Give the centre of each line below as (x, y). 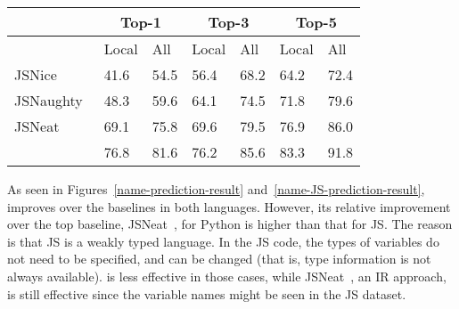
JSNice (36, 74)
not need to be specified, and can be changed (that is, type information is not (219, 259)
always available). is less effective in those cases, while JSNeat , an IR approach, (227, 276)
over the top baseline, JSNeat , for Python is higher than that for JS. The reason (230, 224)
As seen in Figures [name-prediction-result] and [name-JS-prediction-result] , (216, 189)
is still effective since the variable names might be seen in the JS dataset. (207, 293)
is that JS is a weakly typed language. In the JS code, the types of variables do (223, 241)
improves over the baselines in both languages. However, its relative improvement (229, 206)
